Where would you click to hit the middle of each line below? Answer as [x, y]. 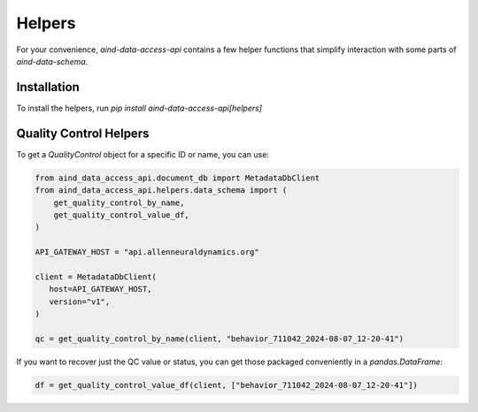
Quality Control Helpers [83, 133]
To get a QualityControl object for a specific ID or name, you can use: [143, 154]
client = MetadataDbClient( [96, 277]
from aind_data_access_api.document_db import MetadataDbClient [177, 178]
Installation [48, 87]
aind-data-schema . [52, 61]
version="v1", [80, 301]
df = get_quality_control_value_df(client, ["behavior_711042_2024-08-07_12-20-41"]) [226, 385]
